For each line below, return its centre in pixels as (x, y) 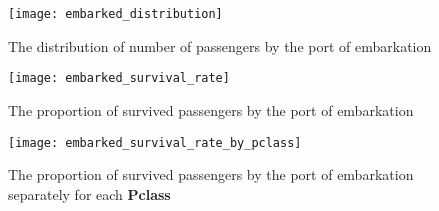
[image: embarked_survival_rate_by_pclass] (155, 142)
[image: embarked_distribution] (115, 14)
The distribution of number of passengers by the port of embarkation (220, 45)
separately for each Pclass (89, 193)
